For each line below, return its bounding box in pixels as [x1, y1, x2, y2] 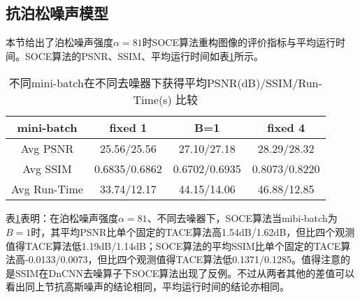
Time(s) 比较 [133, 91, 199, 108]
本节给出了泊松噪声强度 [6, 35, 113, 50]
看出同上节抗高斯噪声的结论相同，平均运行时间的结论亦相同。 [6, 279, 289, 294]
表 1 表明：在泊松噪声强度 [6, 211, 118, 225]
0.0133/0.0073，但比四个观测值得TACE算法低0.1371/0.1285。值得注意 [28, 252, 340, 267]
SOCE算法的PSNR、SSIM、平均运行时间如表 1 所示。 [24, 48, 264, 63]
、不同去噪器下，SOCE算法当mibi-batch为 [147, 211, 338, 225]
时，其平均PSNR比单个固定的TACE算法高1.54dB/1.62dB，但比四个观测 [31, 224, 355, 239]
